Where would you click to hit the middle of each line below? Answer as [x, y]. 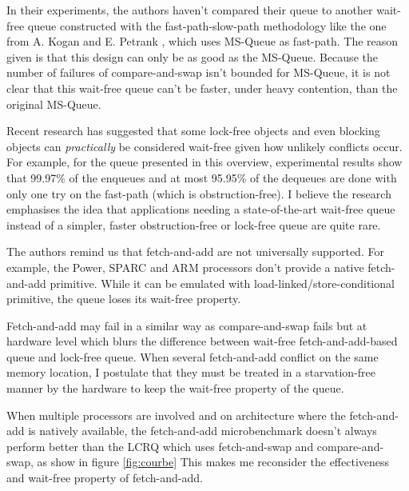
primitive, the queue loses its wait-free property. [124, 299]
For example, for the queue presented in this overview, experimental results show [204, 162]
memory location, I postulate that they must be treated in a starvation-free [191, 372]
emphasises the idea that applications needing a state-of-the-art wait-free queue [201, 209]
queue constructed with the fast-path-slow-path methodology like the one [207, 25]
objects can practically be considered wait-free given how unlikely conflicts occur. [204, 146]
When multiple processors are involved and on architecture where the [176, 415]
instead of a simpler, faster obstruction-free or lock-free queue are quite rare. [194, 224]
